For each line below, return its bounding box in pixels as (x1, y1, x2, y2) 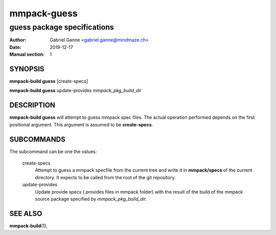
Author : (9, 37, 27, 43)
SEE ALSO (9, 209, 42, 218)
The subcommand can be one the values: (9, 148, 97, 155)
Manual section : (9, 51, 45, 57)
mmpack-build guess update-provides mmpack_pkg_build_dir (9, 88, 142, 94)
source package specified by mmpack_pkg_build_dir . (35, 196, 148, 202)
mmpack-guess (9, 8, 78, 19)
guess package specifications (9, 23, 114, 32)
